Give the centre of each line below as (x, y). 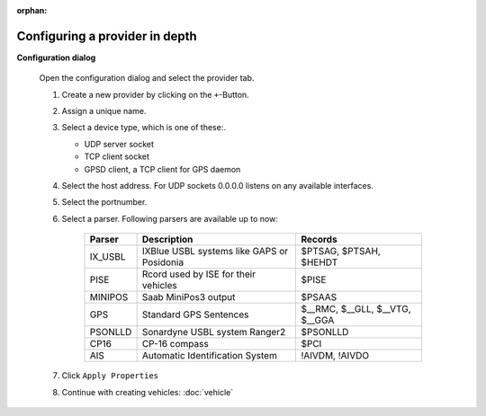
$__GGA (318, 321)
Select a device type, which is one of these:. (144, 128)
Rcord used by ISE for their (199, 274)
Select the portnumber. (104, 202)
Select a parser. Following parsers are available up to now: (170, 218)
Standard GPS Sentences (195, 314)
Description (167, 240)
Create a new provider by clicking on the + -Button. (155, 94)
